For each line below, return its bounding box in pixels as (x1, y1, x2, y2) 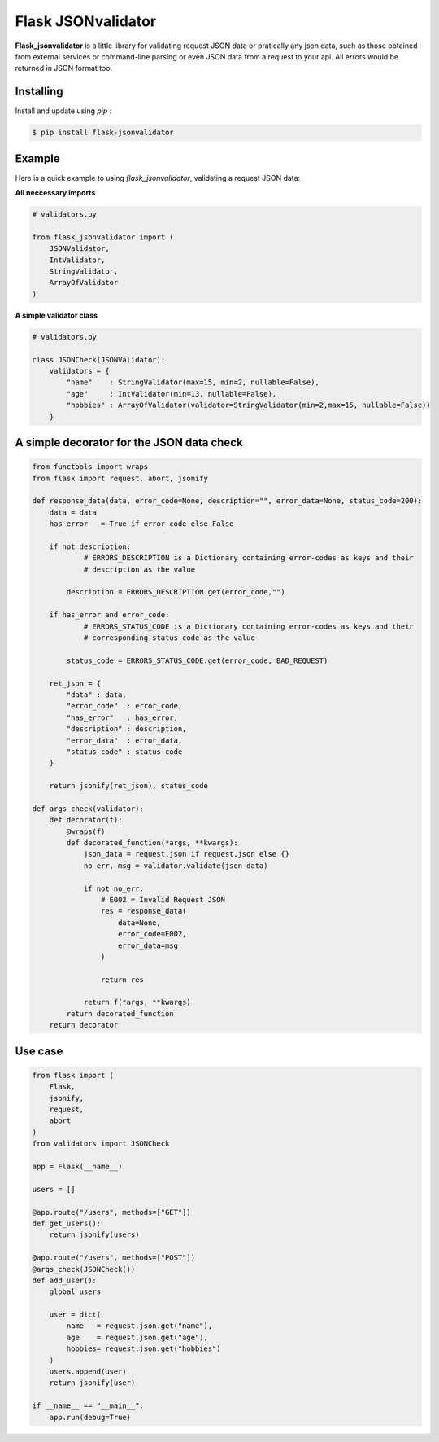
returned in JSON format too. (15, 64, 113, 73)
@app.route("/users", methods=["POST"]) (32, 1253, 195, 1262)
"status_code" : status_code (66, 747, 183, 756)
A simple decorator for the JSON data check (15, 436, 243, 449)
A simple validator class (15, 310, 98, 320)
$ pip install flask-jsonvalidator (32, 128, 174, 138)
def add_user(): (32, 1275, 98, 1285)
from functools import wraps (32, 462, 149, 471)
